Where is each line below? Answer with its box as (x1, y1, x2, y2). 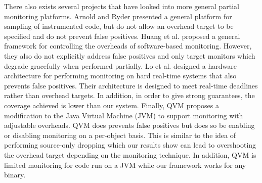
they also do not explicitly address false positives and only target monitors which (4, 50, 255, 61)
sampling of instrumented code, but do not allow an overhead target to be (4, 21, 234, 31)
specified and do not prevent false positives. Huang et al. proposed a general (4, 30, 240, 41)
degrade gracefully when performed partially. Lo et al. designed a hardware (4, 60, 237, 71)
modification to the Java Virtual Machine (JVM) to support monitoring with (4, 110, 243, 120)
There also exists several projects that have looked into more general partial (4, 1, 239, 11)
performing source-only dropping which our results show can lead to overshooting (4, 140, 256, 150)
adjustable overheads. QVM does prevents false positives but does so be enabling (4, 120, 255, 130)
